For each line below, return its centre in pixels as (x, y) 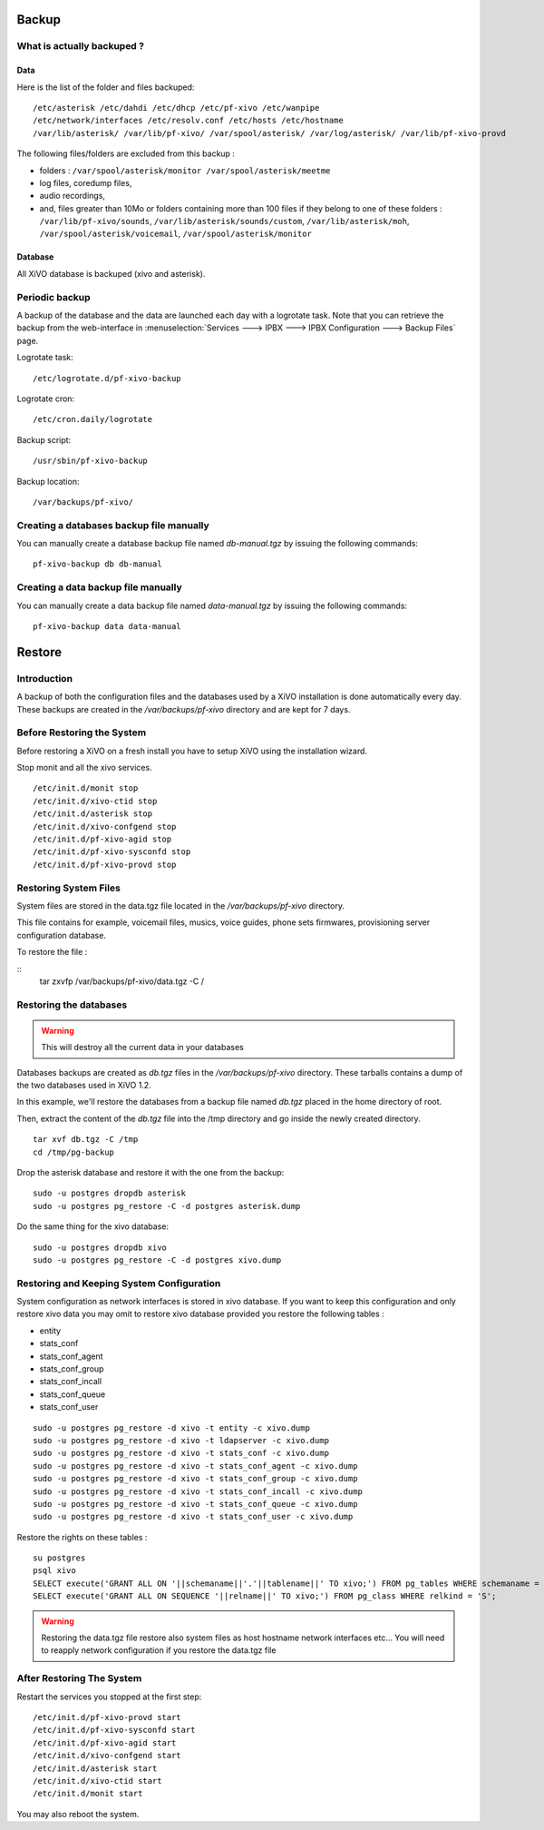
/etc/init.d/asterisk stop (93, 814)
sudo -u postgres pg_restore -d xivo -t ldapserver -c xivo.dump (181, 1440)
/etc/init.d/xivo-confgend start (107, 1756)
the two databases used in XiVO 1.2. (84, 1086)
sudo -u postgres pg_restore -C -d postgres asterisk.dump (167, 1206)
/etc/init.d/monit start (88, 1794)
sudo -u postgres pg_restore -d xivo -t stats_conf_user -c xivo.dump (193, 1517)
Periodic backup (53, 297)
